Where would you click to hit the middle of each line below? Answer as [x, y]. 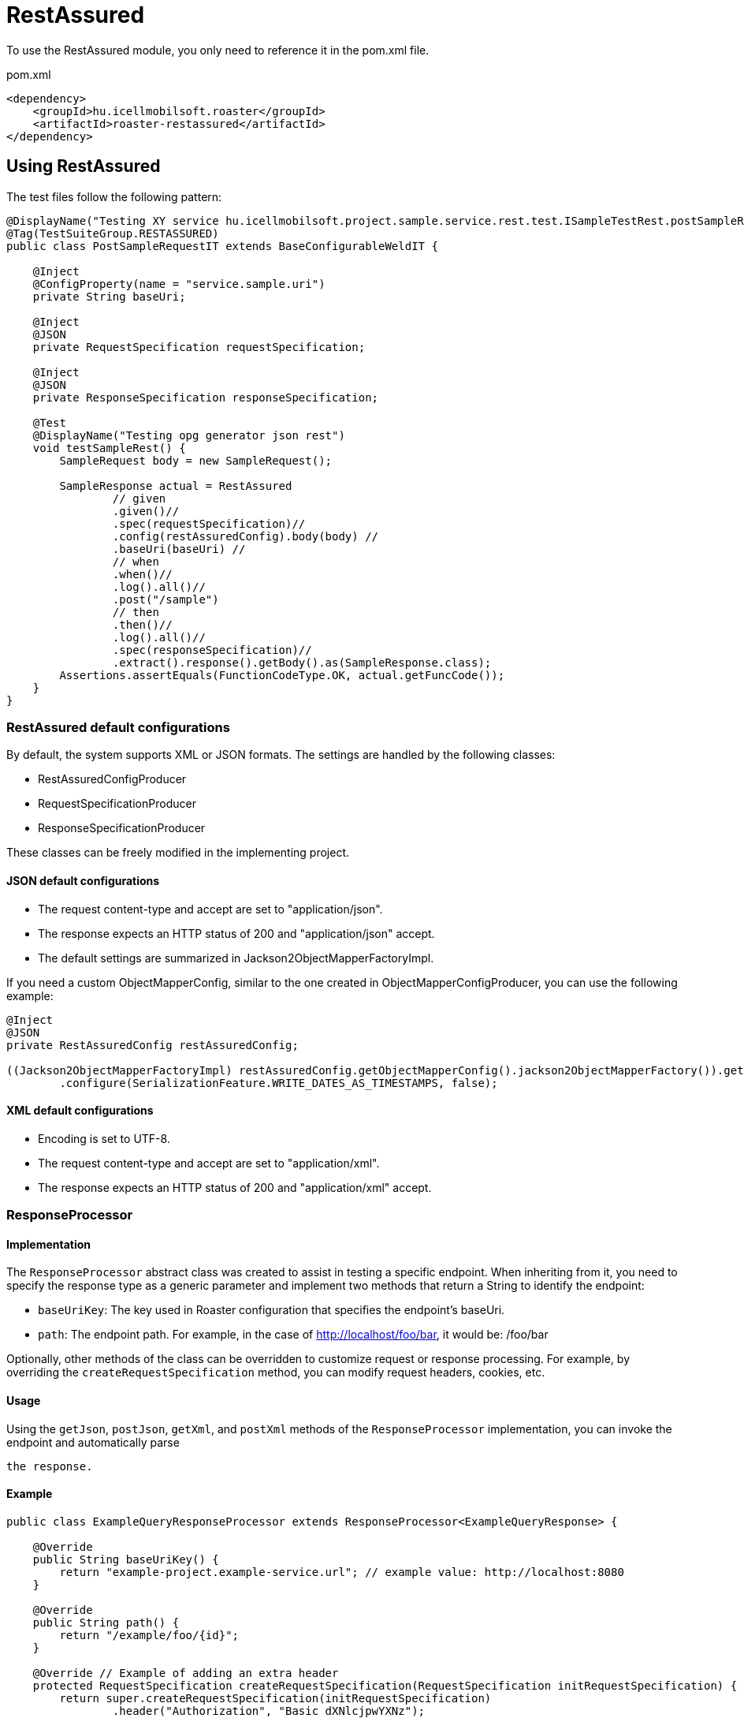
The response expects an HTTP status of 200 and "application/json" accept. [236, 933]
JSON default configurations [83, 880]
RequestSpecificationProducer [117, 804]
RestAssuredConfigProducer [112, 779]
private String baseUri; [109, 296]
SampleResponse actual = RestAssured [176, 486]
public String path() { [106, 1622]
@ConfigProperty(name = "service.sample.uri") [179, 284]
